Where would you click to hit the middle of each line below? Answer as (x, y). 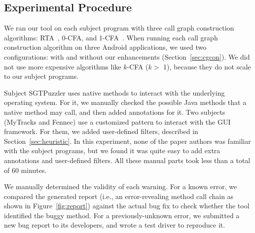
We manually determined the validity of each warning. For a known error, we (121, 186)
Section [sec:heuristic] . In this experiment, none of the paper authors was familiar (127, 141)
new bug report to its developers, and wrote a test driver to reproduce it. (115, 225)
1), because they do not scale (207, 66)
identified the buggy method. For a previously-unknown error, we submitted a (122, 215)
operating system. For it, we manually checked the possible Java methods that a (125, 102)
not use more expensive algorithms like (63, 66)
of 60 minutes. (25, 170)
